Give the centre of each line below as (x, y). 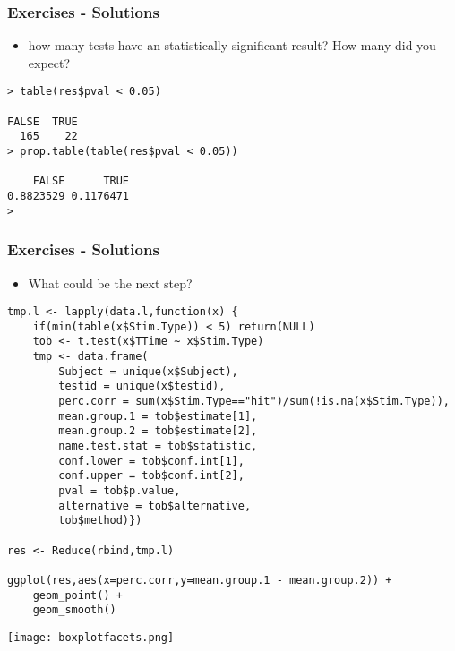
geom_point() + (77, 595)
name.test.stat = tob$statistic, (158, 446)
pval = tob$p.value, (120, 491)
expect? (49, 62)
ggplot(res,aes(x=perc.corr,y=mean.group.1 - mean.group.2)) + (200, 580)
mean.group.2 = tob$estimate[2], (158, 431)
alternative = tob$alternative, (155, 505)
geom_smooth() (74, 610)
